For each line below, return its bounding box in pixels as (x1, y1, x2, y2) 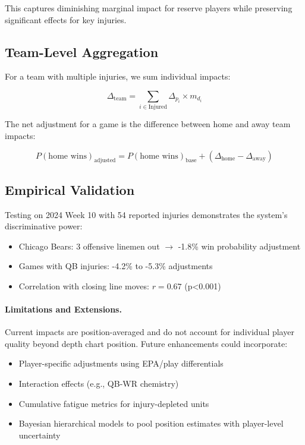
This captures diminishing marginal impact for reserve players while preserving (5, 2, 293, 14)
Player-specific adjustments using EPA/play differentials (18, 357, 224, 370)
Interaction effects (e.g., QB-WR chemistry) (18, 377, 179, 390)
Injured (148, 104, 167, 111)
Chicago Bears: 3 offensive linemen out (18, 239, 160, 252)
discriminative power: (5, 220, 83, 232)
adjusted (94, 157, 116, 164)
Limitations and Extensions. (5, 303, 122, 315)
